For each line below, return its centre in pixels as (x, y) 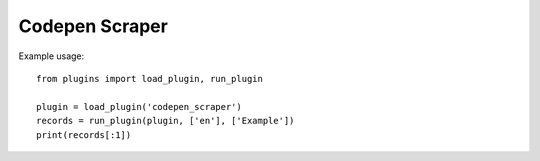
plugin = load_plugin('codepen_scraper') (139, 106)
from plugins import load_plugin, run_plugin (150, 78)
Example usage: (51, 56)
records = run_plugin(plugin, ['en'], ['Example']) (165, 121)
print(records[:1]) (84, 134)
